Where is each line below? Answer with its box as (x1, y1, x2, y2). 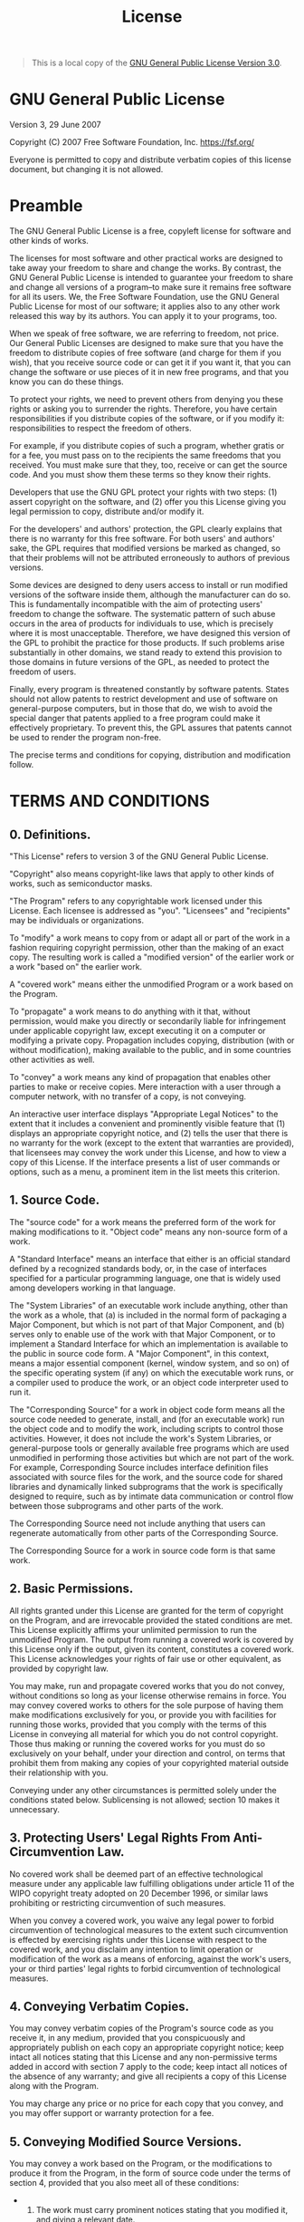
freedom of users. (9, 666, 77, 677)
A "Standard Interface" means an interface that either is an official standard (9, 1253, 291, 1264)
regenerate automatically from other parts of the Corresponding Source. (9, 1527, 279, 1538)
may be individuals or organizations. (9, 915, 145, 926)
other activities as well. (9, 1054, 95, 1066)
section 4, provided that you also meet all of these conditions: (9, 2178, 240, 2188)
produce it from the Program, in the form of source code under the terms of (9, 2168, 291, 2179)
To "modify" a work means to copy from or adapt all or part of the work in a (9, 932, 290, 943)
